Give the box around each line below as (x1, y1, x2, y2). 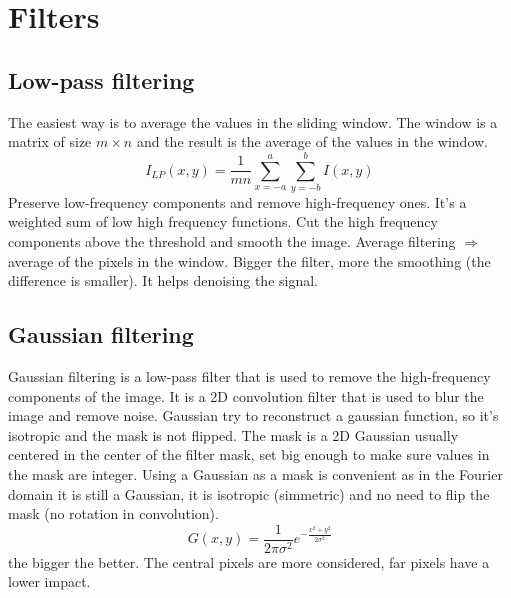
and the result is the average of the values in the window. (136, 131, 488, 152)
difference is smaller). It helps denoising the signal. (8, 270, 319, 291)
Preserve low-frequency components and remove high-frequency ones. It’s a (8, 191, 467, 212)
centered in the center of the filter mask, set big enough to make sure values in (8, 444, 490, 465)
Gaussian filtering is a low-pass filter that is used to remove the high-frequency (8, 366, 491, 387)
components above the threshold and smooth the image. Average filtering (8, 231, 456, 252)
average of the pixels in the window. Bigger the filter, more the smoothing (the (8, 250, 491, 271)
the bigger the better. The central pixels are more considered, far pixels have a (8, 551, 490, 572)
